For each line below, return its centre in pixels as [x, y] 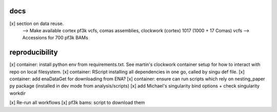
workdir [17, 93]
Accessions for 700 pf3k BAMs [55, 38]
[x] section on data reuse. [37, 24]
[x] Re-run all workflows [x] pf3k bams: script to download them [77, 103]
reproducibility [34, 52]
